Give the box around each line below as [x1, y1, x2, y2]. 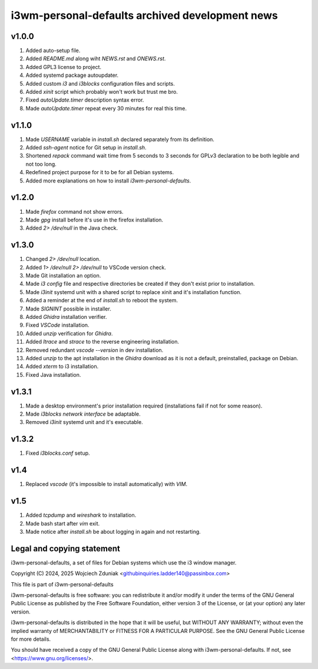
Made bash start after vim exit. [25, 520, 100, 527]
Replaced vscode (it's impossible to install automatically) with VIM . [25, 481, 188, 488]
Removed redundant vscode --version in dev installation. [25, 346, 164, 354]
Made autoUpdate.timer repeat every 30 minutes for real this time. [25, 105, 187, 112]
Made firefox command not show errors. [25, 208, 124, 215]
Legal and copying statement [11, 543, 120, 553]
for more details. [11, 635, 51, 642]
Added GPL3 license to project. [25, 63, 102, 70]
